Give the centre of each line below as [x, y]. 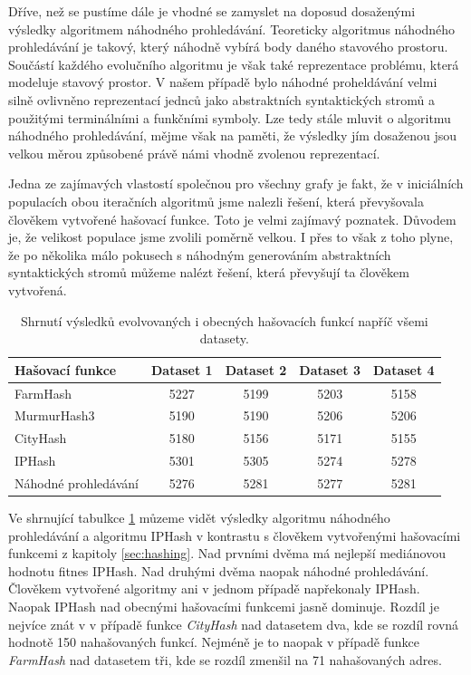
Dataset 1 [182, 369]
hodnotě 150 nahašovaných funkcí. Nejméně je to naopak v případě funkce [214, 642]
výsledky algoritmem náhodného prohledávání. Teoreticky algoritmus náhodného [232, 29]
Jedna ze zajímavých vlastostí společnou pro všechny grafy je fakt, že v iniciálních [236, 183]
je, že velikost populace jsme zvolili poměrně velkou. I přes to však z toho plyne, [231, 237]
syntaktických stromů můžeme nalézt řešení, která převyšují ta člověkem [209, 272]
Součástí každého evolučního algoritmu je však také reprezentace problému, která [234, 64]
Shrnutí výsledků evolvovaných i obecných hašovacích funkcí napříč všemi [224, 320]
